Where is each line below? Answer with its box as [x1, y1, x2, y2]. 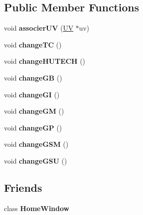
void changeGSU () [4, 155, 67, 166]
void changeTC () [4, 39, 62, 49]
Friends [4, 179, 42, 195]
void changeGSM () [4, 139, 69, 149]
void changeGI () [4, 89, 60, 99]
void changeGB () [4, 72, 62, 83]
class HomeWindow [4, 203, 70, 213]
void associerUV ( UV [4, 23, 73, 33]
